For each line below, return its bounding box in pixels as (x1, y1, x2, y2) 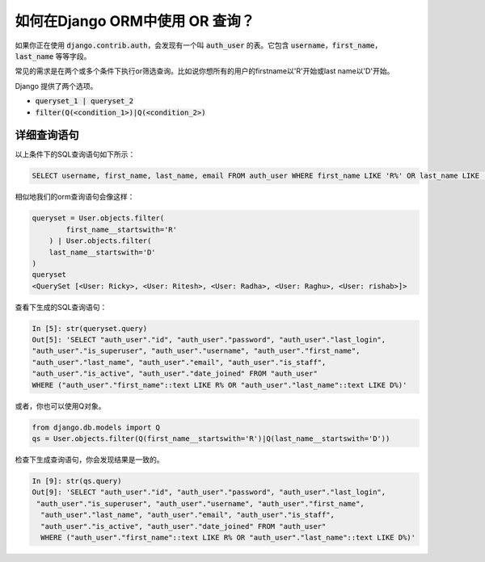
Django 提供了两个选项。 (15, 81, 98, 90)
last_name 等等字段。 (15, 51, 91, 61)
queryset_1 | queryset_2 (35, 97, 133, 106)
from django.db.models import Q (32, 422, 161, 432)
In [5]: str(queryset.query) (32, 324, 148, 333)
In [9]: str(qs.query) (32, 476, 122, 485)
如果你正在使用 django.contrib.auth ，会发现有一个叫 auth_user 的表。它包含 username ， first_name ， (15, 40, 382, 50)
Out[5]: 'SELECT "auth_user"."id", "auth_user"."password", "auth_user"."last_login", (32, 335, 386, 345)
